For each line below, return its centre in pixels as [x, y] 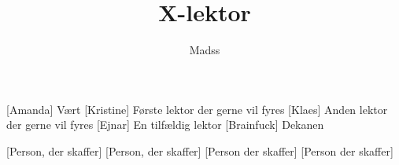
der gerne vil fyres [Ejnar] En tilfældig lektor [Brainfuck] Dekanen [165, 125]
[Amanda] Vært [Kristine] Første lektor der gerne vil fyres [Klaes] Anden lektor [197, 109]
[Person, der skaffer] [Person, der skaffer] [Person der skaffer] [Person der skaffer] [200, 150]
